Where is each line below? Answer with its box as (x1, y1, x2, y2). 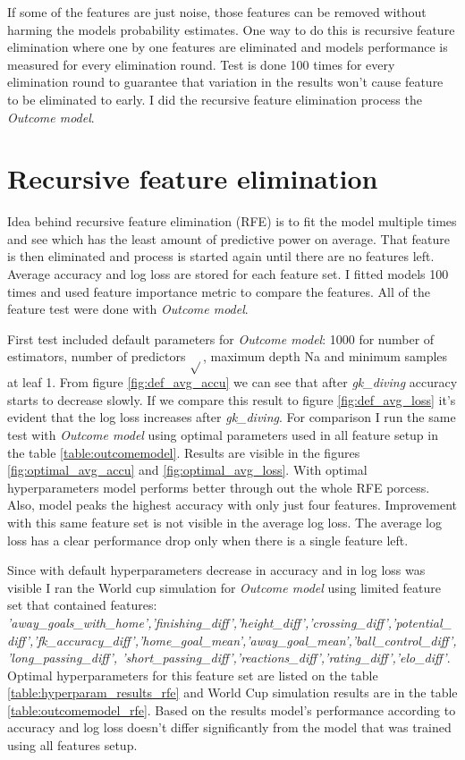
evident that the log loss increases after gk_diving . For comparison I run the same (7, 408, 456, 426)
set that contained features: (7, 595, 157, 614)
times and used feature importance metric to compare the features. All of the (7, 282, 430, 300)
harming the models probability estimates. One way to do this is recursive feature (7, 20, 455, 38)
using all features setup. (7, 736, 138, 755)
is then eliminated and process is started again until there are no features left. (7, 247, 435, 266)
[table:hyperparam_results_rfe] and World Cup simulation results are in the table (7, 683, 458, 702)
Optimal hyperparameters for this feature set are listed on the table (7, 665, 378, 684)
